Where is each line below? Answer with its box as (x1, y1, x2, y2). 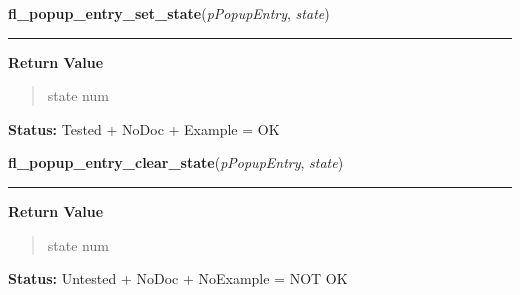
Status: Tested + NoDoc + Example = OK (8, 118, 280, 139)
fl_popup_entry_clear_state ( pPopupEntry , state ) (8, 152, 344, 173)
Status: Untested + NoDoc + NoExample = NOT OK (8, 268, 348, 289)
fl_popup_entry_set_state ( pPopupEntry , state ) (8, 3, 330, 23)
